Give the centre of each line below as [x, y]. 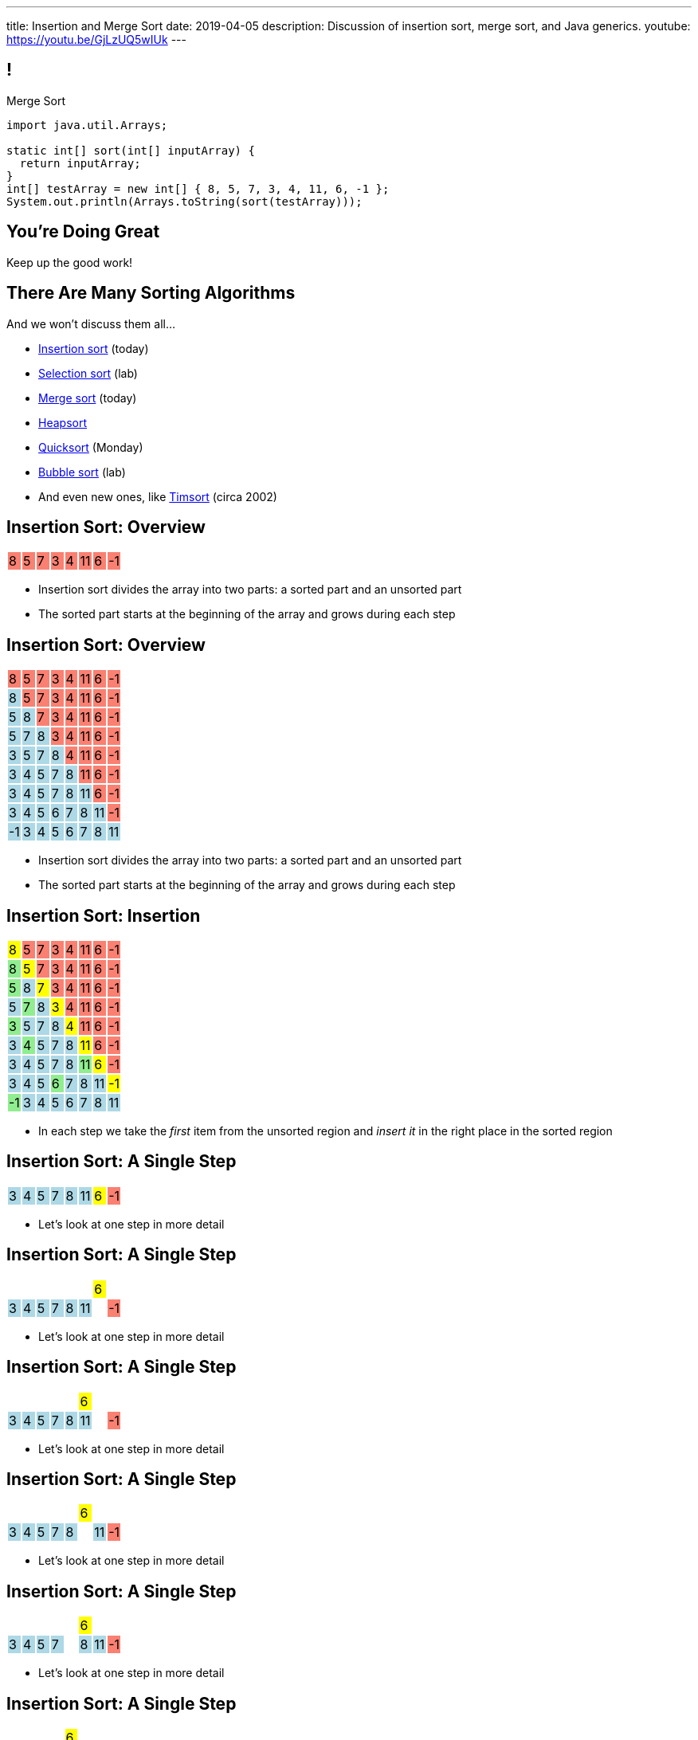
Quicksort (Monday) [91, 447]
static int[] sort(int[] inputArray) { [131, 150]
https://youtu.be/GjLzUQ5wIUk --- [96, 39]
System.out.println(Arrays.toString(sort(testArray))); [184, 201]
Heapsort [63, 422]
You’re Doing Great [83, 232]
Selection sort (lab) [88, 373]
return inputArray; [80, 163]
